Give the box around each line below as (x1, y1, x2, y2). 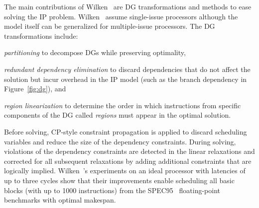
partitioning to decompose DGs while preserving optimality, (4, 47, 186, 58)
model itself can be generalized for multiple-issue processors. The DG (4, 21, 215, 31)
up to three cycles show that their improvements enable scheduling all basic (4, 175, 235, 185)
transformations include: (4, 30, 78, 41)
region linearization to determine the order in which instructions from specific (4, 100, 241, 110)
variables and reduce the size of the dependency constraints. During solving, (4, 136, 236, 146)
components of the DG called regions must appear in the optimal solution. (4, 110, 231, 120)
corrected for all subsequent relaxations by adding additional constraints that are (4, 155, 252, 166)
